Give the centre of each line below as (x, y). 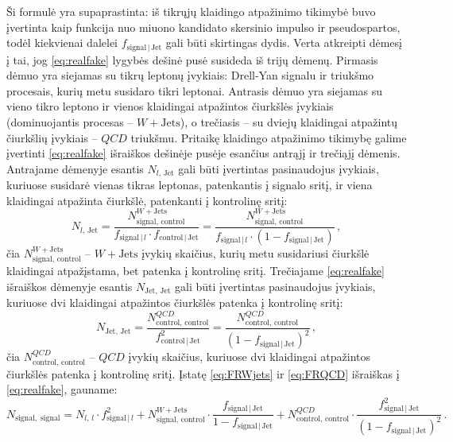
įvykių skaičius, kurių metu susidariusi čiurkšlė (256, 252)
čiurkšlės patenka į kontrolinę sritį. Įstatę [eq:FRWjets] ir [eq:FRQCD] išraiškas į (203, 373)
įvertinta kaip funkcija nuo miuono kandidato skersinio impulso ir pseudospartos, (203, 27)
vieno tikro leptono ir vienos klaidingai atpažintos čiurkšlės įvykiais (170, 106)
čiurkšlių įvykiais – (52, 137)
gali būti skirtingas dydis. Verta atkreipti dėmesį (284, 43)
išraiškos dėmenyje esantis (70, 286)
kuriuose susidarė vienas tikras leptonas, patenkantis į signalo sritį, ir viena (190, 185)
